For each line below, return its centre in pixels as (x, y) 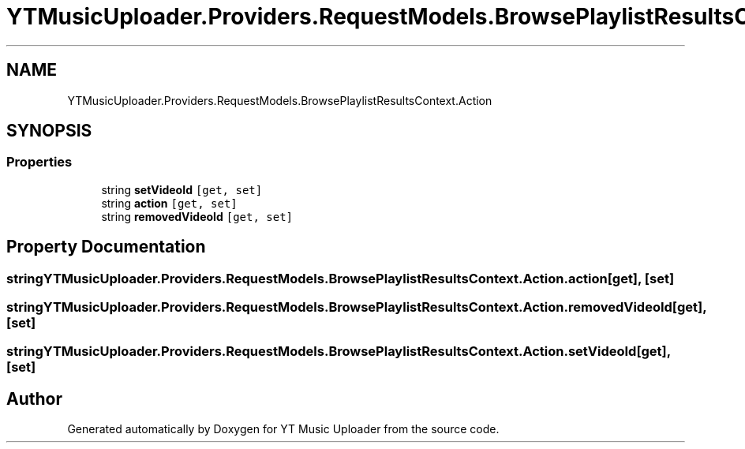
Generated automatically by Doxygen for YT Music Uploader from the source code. (283, 429)
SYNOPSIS (49, 131)
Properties (39, 162)
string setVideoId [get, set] (182, 189)
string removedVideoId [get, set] (197, 216)
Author (34, 398)
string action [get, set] (169, 203)
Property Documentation (106, 247)
